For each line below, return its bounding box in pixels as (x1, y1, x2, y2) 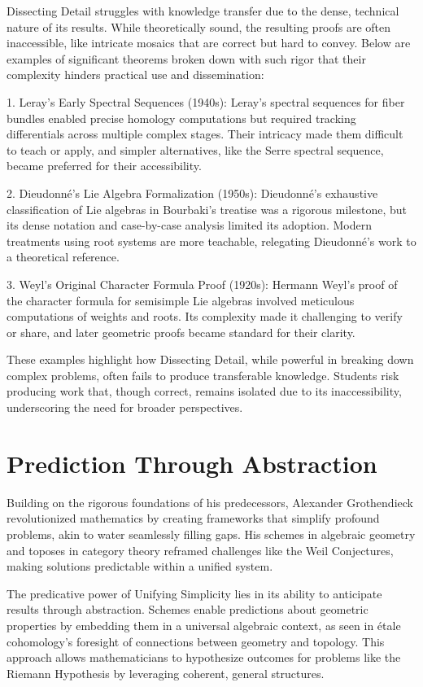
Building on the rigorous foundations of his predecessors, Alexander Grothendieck (7, 493, 413, 510)
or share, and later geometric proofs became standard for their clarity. (7, 323, 355, 340)
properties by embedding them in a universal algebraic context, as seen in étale (7, 616, 401, 633)
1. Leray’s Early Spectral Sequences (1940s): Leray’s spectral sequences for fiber (7, 93, 405, 110)
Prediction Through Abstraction (7, 446, 377, 479)
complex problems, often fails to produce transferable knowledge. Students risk (7, 366, 399, 383)
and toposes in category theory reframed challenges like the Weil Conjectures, (7, 541, 394, 558)
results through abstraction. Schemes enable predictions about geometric (7, 601, 368, 618)
